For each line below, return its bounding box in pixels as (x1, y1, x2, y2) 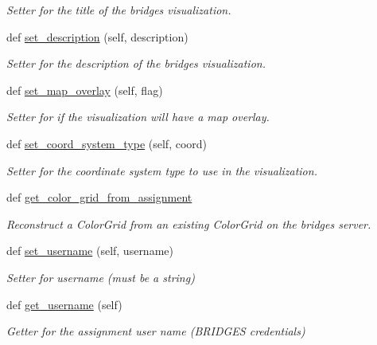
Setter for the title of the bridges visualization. (6, 2, 231, 18)
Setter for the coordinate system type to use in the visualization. (6, 162, 317, 178)
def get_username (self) (6, 296, 122, 312)
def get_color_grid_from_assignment (6, 189, 192, 206)
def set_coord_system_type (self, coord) (6, 135, 208, 151)
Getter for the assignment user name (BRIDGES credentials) (6, 323, 305, 339)
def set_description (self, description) (6, 28, 188, 45)
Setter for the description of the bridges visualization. (6, 55, 266, 72)
